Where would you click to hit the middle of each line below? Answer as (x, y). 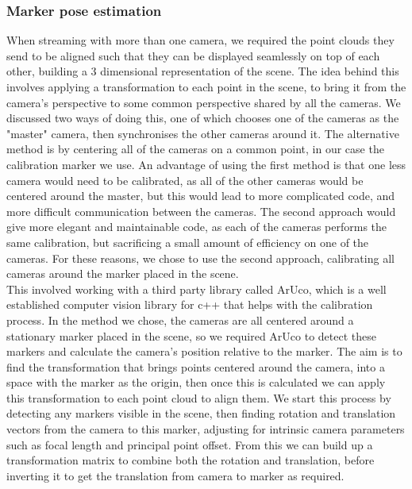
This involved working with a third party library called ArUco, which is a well (196, 289)
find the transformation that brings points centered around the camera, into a (196, 366)
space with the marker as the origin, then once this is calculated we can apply (196, 382)
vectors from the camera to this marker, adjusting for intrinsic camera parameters (206, 429)
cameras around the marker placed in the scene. (123, 273)
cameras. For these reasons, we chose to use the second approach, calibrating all (200, 258)
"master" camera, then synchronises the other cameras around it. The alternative (203, 133)
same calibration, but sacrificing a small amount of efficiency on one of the (188, 242)
